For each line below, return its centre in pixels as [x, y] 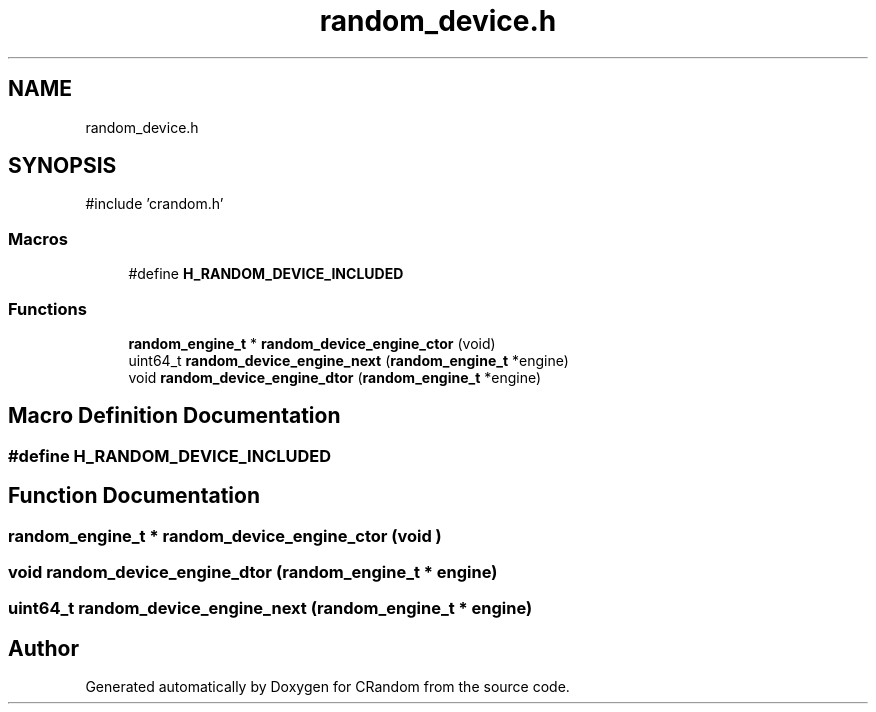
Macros [38, 238]
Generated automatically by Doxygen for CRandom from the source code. [327, 687]
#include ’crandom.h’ [154, 204]
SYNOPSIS [62, 166]
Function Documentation [134, 496]
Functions [47, 308]
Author [43, 648]
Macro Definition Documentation [174, 416]
